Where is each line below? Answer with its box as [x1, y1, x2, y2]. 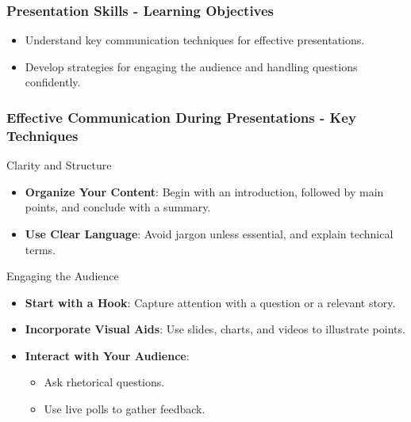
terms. [25, 241, 56, 257]
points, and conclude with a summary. [25, 199, 211, 215]
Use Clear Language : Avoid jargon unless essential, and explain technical [25, 225, 394, 241]
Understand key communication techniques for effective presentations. [25, 32, 365, 48]
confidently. [25, 74, 81, 90]
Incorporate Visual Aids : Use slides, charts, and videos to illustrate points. [25, 321, 405, 337]
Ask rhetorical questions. [44, 374, 165, 390]
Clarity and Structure [6, 157, 112, 173]
